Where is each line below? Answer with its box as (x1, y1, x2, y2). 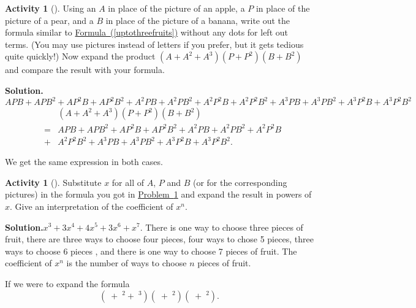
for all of (112, 175, 144, 188)
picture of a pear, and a (5, 13, 94, 26)
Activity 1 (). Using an (5, 2, 96, 14)
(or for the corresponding (192, 175, 287, 188)
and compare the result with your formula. (5, 63, 165, 76)
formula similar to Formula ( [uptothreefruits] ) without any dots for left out (5, 26, 288, 39)
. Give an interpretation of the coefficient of (10, 199, 173, 212)
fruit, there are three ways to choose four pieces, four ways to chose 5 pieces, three (5, 233, 314, 245)
